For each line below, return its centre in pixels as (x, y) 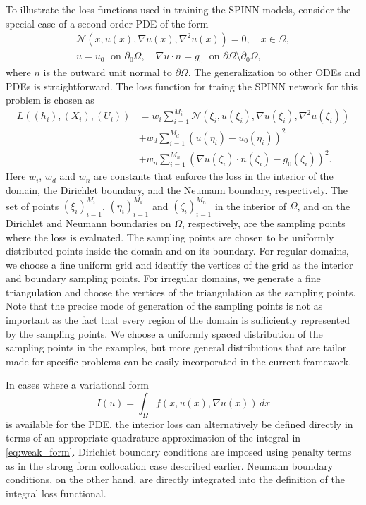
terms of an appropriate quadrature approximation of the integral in (153, 438)
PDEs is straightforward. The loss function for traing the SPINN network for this (182, 86)
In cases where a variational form (77, 385)
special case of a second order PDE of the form (107, 23)
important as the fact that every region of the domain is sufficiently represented (178, 320)
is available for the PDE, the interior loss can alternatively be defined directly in (179, 424)
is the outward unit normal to (108, 72)
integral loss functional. (56, 493)
